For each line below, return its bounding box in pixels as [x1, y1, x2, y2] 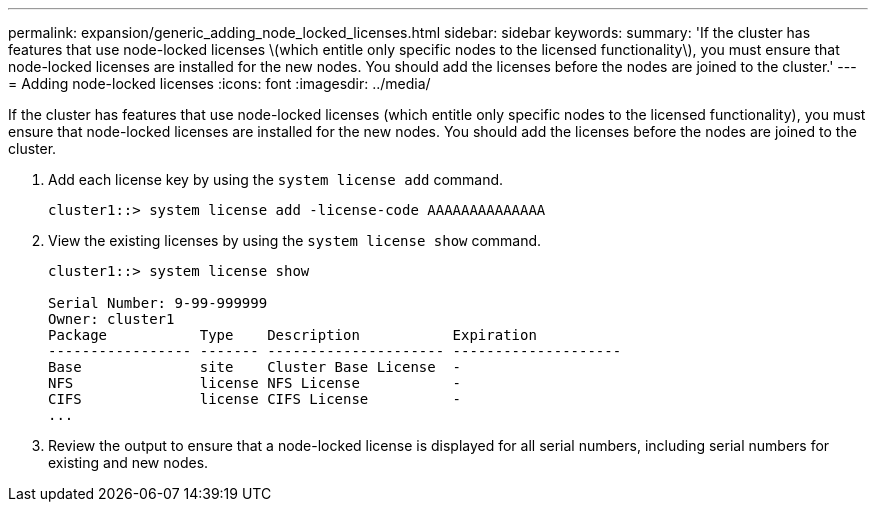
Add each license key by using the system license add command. [48, 171, 504, 188]
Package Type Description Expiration [48, 327, 537, 343]
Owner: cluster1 [48, 311, 175, 327]
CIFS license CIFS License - [48, 391, 462, 407]
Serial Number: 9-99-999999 [48, 295, 268, 311]
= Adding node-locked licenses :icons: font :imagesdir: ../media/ [8, 75, 431, 92]
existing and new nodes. [48, 454, 209, 471]
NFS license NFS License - [48, 375, 462, 391]
